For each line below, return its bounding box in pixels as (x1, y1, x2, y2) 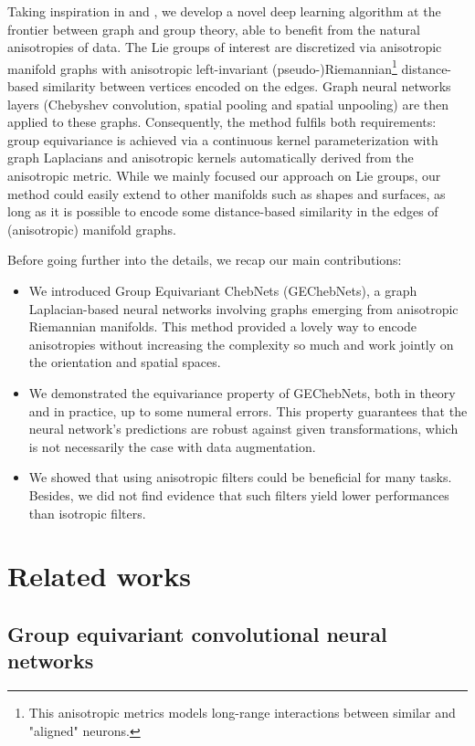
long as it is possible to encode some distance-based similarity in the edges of (7, 202, 438, 221)
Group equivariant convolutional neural (7, 619, 387, 647)
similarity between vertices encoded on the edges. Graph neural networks (42, 77, 451, 96)
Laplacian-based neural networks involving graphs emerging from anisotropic (28, 299, 459, 318)
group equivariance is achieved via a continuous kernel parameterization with (7, 130, 438, 149)
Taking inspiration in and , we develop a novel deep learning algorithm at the (7, 2, 441, 20)
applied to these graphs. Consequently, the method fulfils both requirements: (7, 112, 437, 131)
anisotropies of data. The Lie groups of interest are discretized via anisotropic (7, 37, 442, 57)
